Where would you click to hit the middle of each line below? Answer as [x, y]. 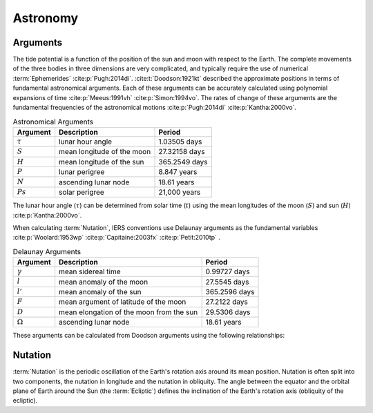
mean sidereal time [90, 271]
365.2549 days [183, 162]
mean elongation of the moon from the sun [128, 312]
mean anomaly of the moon [104, 282]
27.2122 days [227, 302]
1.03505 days [180, 142]
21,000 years [180, 192]
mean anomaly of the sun [100, 292]
